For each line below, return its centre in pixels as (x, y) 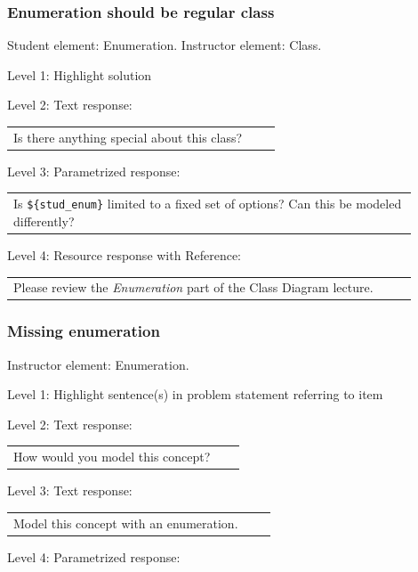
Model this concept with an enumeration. (126, 523)
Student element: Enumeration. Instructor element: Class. (165, 45)
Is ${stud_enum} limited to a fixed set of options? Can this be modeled (208, 204)
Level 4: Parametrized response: (94, 556)
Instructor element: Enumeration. (98, 364)
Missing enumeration (84, 331)
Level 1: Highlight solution (80, 74)
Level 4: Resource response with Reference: (124, 254)
